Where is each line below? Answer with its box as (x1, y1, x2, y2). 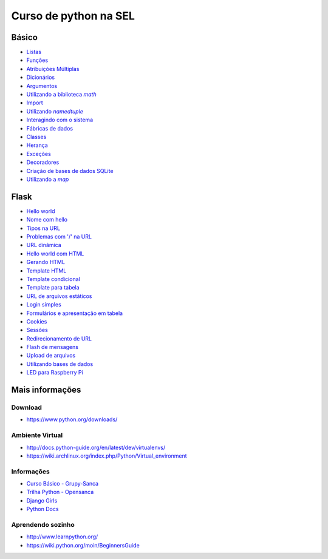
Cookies (26, 317, 47, 325)
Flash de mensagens (26, 344, 79, 351)
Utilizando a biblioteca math (26, 91, 97, 98)
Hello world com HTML (26, 249, 84, 257)
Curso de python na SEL (11, 9, 135, 22)
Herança (26, 141, 48, 149)
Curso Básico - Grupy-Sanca (26, 480, 99, 487)
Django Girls (26, 496, 58, 504)
